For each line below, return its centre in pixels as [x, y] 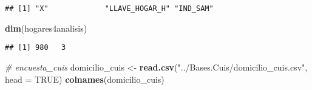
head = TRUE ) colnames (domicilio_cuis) [85, 79]
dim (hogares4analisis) [46, 28]
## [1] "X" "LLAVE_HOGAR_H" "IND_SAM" [109, 9]
